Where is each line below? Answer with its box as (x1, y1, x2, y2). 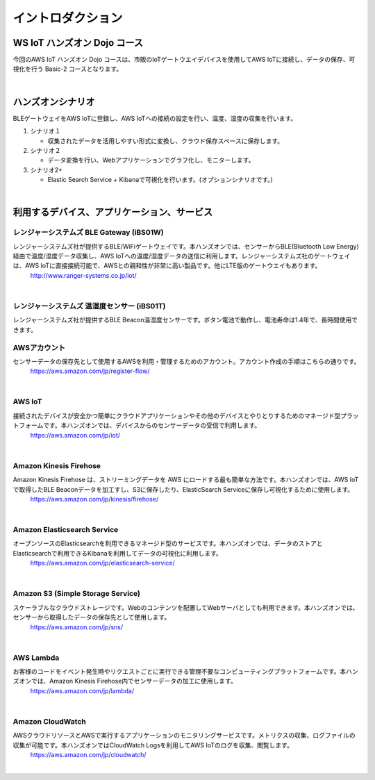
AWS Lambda (12, 653, 60, 663)
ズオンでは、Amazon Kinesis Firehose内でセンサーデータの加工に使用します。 (12, 677, 237, 686)
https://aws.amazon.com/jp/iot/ (30, 431, 121, 439)
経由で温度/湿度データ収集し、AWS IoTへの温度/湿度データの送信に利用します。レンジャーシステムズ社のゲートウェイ (12, 252, 351, 260)
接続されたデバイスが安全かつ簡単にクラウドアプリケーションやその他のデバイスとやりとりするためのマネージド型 (12, 411, 341, 420)
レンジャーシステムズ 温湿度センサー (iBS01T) (12, 301, 166, 310)
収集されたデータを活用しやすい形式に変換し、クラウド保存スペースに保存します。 (47, 136, 284, 145)
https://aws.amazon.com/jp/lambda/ (30, 686, 135, 695)
